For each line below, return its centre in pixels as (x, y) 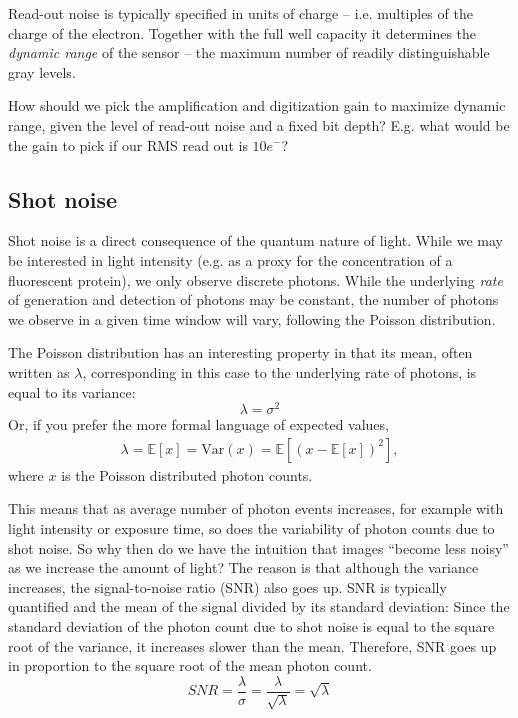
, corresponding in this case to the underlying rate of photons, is (279, 371)
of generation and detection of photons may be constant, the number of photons (253, 299)
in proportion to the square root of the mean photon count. (190, 665)
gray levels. (42, 71)
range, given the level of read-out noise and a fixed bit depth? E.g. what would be (259, 124)
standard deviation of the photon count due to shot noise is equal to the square (251, 625)
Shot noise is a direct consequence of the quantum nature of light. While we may (255, 240)
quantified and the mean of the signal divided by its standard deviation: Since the (259, 606)
